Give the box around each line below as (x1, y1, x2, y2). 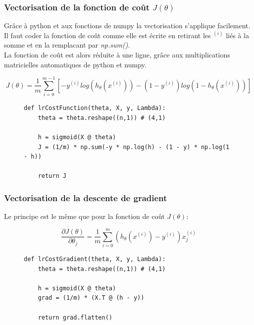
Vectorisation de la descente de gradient (4, 191, 167, 204)
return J (38, 172, 66, 180)
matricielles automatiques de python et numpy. (4, 59, 147, 69)
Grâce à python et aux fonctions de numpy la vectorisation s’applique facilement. (4, 20, 251, 31)
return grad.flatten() (38, 314, 112, 321)
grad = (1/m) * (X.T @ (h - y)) (38, 294, 145, 302)
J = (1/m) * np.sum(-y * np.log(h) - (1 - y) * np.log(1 (38, 143, 230, 151)
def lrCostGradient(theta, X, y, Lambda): (24, 256, 166, 263)
